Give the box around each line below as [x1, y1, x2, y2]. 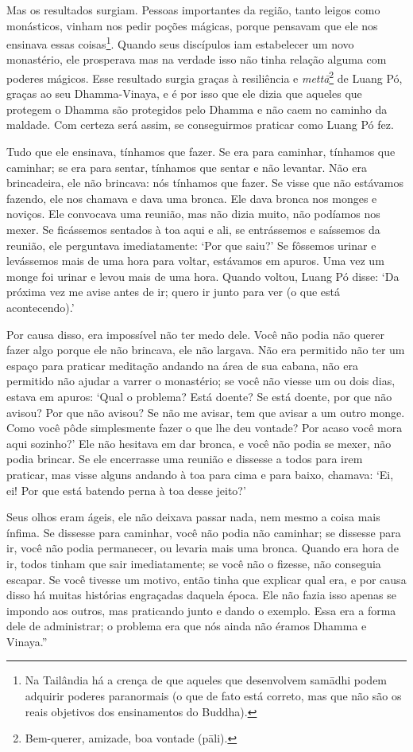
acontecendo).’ [6, 299, 75, 315]
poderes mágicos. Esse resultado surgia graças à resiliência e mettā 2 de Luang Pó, [6, 68, 403, 86]
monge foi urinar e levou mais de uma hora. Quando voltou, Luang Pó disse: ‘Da [6, 267, 399, 284]
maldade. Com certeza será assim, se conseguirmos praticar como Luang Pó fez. [6, 116, 394, 133]
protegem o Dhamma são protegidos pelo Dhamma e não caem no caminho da [6, 100, 388, 117]
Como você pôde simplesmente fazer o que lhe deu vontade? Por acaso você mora [6, 419, 403, 436]
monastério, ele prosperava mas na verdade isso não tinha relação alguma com [6, 51, 387, 68]
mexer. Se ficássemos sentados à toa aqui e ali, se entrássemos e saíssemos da [6, 221, 380, 238]
